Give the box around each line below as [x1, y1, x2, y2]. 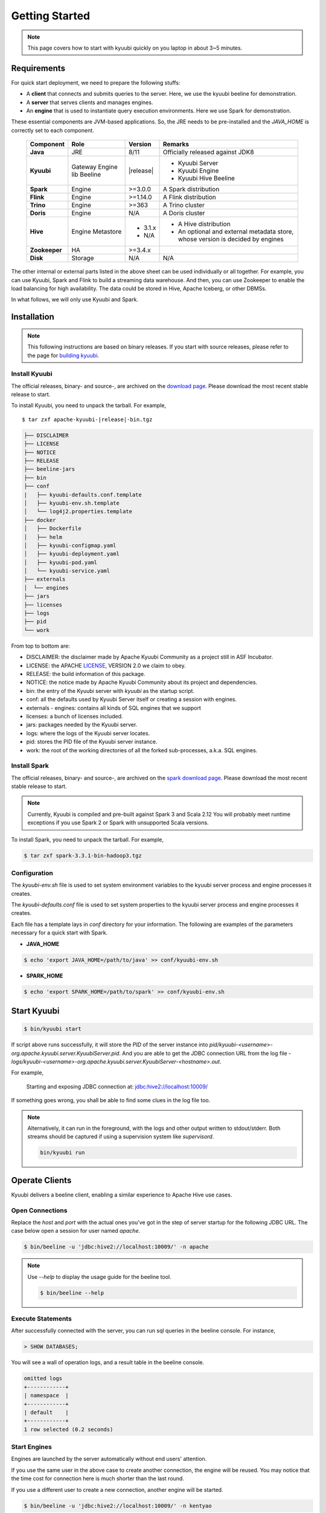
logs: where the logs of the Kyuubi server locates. [26, 729, 150, 737]
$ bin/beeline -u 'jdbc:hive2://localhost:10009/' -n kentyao [24, 1502, 212, 1509]
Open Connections [11, 1206, 68, 1215]
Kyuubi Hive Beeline [178, 174, 235, 183]
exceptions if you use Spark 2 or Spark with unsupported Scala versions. [27, 819, 209, 826]
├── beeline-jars [24, 466, 75, 473]
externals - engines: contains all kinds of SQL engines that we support [26, 704, 202, 711]
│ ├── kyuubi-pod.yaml [24, 559, 98, 566]
